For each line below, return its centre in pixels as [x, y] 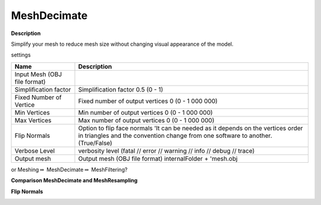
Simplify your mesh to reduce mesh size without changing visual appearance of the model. [122, 44]
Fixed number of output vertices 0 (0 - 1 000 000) [148, 101]
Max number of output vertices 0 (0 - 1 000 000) [146, 120]
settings [21, 55]
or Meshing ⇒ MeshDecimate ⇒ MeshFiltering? [69, 169]
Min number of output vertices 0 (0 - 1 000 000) [146, 112]
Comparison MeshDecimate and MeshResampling [74, 181]
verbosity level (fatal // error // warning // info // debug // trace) [166, 150]
